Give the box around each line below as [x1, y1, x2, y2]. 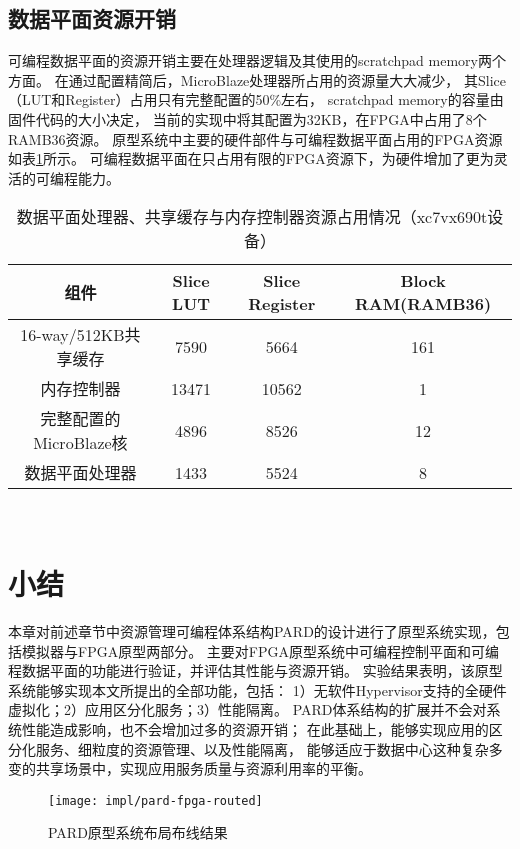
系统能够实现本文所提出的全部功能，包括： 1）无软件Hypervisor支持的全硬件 [8, 679, 507, 700]
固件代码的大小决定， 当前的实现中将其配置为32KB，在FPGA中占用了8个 [8, 108, 487, 129]
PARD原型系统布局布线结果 [48, 822, 228, 843]
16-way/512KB [20, 323, 125, 347]
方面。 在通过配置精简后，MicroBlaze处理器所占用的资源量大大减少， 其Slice [8, 69, 506, 90]
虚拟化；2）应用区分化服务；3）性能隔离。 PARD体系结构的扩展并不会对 [8, 699, 487, 720]
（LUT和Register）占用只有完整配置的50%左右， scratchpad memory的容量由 [8, 89, 504, 110]
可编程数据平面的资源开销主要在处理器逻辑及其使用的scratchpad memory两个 [8, 50, 506, 71]
